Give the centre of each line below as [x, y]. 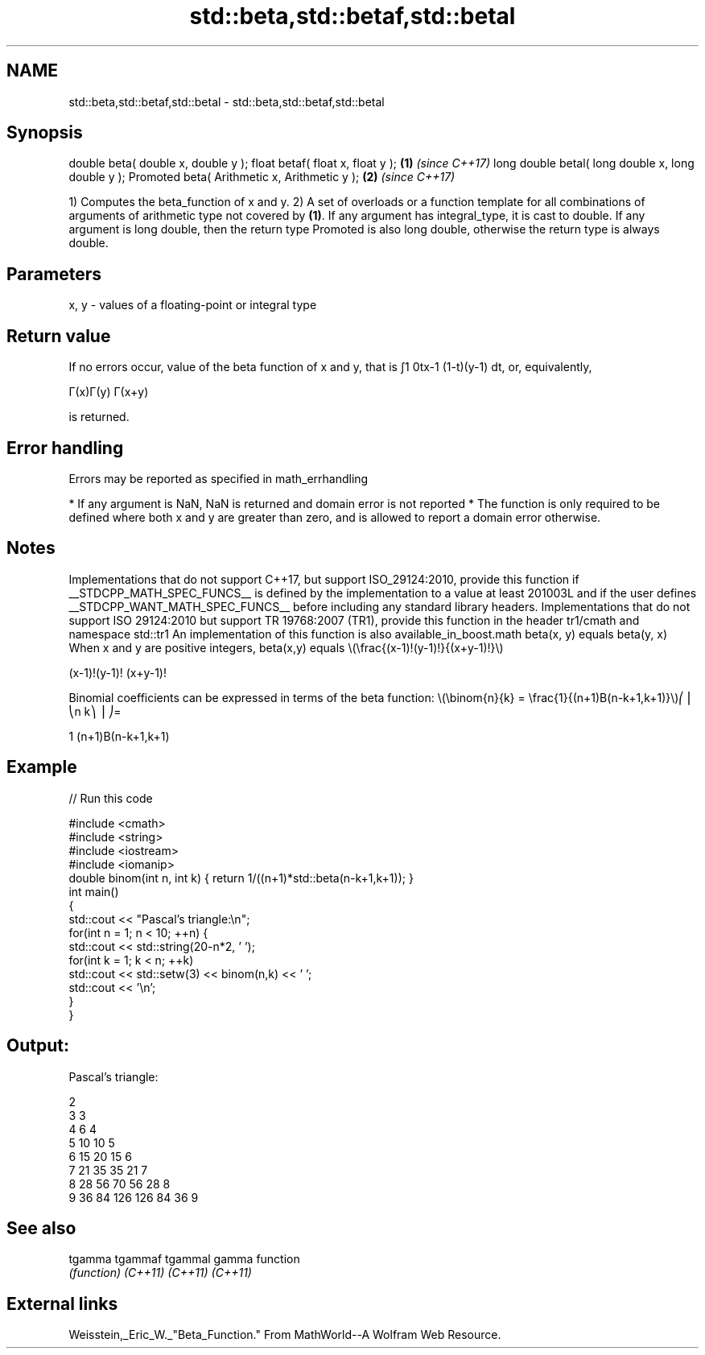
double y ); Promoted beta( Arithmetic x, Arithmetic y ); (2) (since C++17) [262, 177]
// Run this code [111, 798]
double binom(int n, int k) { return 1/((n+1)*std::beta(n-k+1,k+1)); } [241, 878]
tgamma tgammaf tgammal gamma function [184, 1259]
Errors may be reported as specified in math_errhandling [219, 478]
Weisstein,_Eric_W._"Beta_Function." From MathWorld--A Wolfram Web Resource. [285, 1335]
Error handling [65, 448]
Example [42, 767]
